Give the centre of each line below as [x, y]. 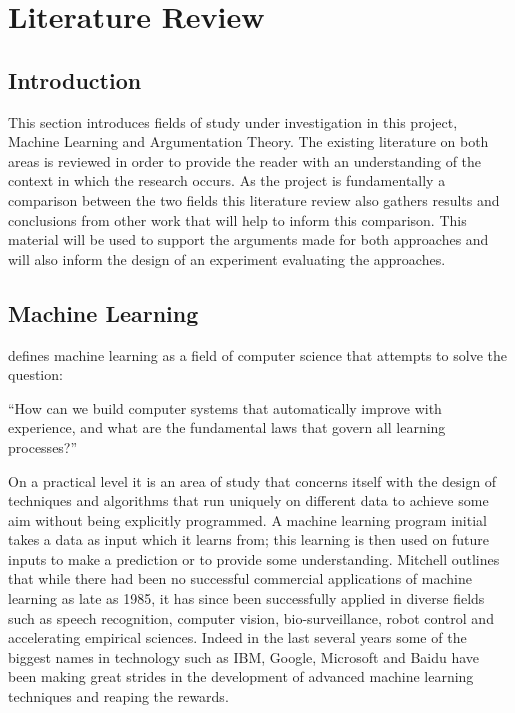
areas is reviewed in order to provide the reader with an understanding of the [245, 160]
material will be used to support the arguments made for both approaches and [248, 239]
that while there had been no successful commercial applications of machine [240, 578]
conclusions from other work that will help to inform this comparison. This [237, 219]
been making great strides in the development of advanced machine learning [241, 676]
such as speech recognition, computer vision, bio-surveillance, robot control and [251, 617]
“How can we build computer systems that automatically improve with [225, 407]
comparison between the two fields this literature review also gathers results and [254, 199]
